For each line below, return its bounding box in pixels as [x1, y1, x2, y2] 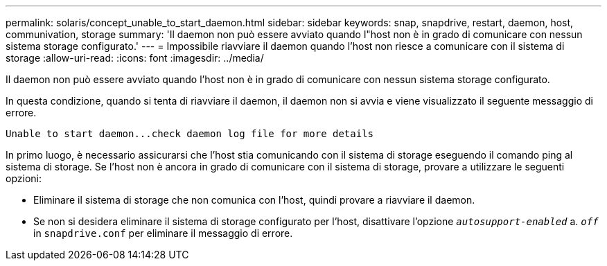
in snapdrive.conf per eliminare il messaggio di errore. [33, 227, 293, 239]
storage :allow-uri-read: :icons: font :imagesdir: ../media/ [6, 52, 264, 64]
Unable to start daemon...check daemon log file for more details [6, 128, 374, 139]
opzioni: [6, 172, 42, 184]
